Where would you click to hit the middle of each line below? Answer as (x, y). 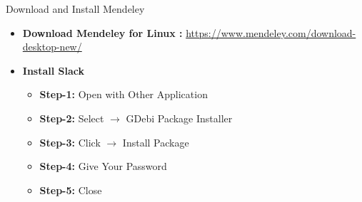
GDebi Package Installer (179, 118)
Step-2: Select (72, 118)
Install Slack (54, 70)
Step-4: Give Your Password (103, 166)
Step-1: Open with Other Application (124, 94)
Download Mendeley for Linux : (102, 32)
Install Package (156, 142)
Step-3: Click (70, 142)
